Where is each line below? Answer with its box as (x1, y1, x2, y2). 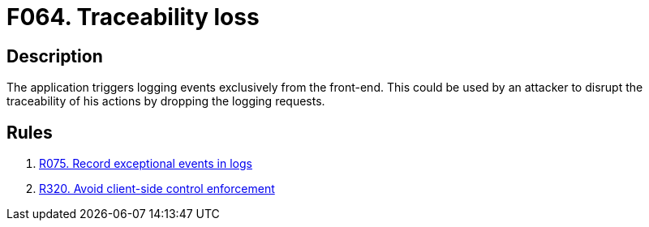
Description (6, 45, 103, 66)
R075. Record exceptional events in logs (39, 156, 252, 171)
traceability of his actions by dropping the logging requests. (6, 94, 325, 109)
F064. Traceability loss (6, 3, 260, 31)
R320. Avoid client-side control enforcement (39, 182, 275, 196)
